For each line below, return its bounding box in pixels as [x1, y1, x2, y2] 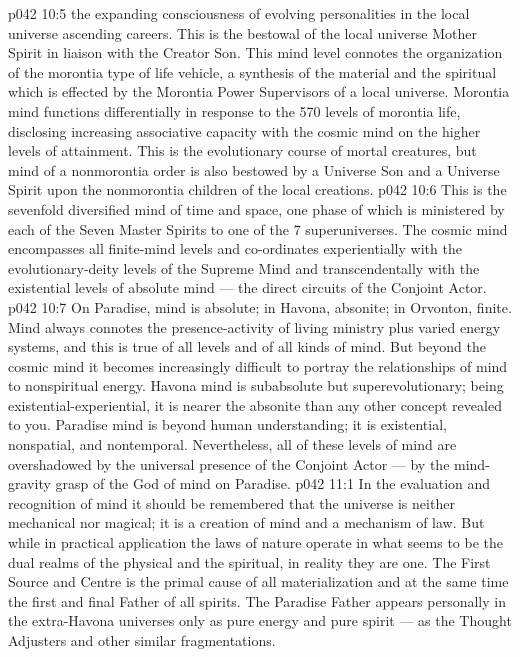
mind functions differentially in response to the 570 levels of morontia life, [8, 100, 461, 121]
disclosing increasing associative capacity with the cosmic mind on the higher [8, 120, 481, 141]
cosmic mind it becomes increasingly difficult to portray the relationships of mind [8, 355, 508, 376]
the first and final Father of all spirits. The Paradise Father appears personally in [8, 590, 506, 611]
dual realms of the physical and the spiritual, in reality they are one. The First [8, 551, 491, 572]
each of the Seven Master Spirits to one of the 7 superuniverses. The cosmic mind [8, 218, 508, 239]
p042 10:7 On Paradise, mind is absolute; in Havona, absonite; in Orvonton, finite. [8, 296, 512, 317]
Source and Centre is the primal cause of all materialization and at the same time [8, 571, 509, 592]
